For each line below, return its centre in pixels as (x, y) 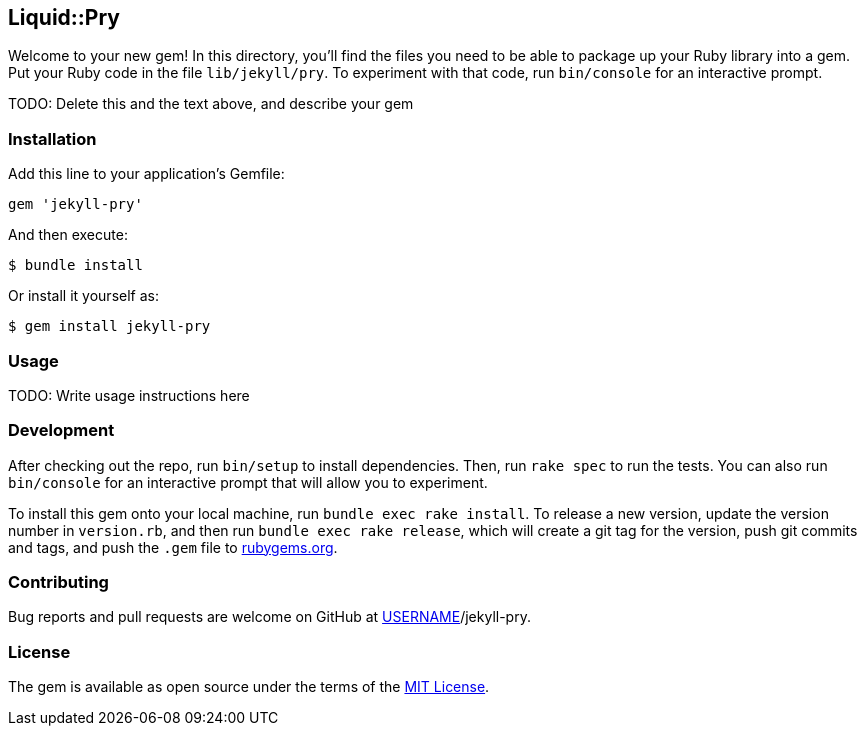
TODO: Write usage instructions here (129, 395)
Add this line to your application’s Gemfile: (146, 174)
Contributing (58, 582)
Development (61, 430)
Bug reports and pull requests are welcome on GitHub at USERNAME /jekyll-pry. (269, 617)
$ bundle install (75, 265)
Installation (52, 138)
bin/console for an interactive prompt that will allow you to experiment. (248, 482)
